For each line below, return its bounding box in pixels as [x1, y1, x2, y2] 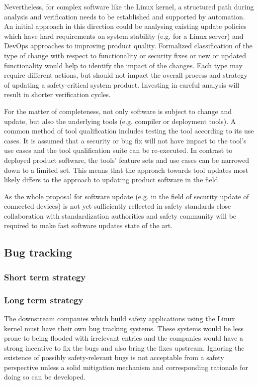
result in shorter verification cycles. [4, 89, 111, 100]
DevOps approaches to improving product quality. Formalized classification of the [4, 40, 253, 51]
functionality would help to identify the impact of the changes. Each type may [4, 60, 243, 70]
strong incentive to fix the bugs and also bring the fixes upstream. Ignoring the [4, 342, 245, 353]
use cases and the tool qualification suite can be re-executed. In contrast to [4, 145, 233, 155]
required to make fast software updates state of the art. [4, 220, 173, 231]
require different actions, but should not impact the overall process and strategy [4, 70, 248, 80]
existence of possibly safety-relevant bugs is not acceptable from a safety [4, 352, 224, 363]
